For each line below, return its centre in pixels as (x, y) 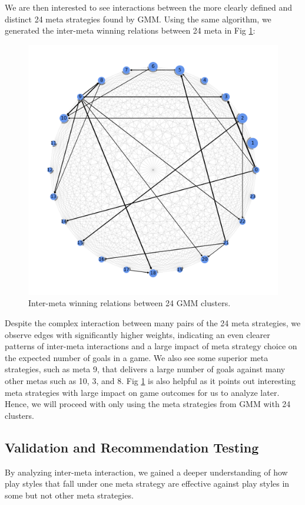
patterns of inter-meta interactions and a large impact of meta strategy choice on (151, 346)
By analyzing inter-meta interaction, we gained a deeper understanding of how (146, 472)
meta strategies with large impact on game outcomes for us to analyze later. (142, 392)
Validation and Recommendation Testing (132, 447)
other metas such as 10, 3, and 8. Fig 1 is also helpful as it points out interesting (150, 380)
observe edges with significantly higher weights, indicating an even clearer (137, 334)
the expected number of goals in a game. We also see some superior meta (137, 357)
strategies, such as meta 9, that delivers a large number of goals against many (145, 369)
